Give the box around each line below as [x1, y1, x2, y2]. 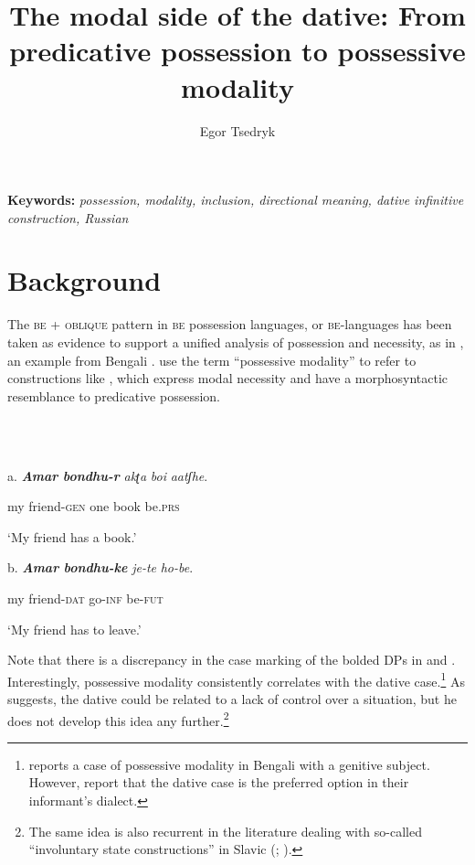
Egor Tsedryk [199, 121, 276, 140]
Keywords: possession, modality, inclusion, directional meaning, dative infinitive [7, 190, 464, 209]
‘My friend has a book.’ [7, 527, 137, 546]
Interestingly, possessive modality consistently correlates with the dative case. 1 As [7, 668, 465, 690]
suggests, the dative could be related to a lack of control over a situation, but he [7, 689, 457, 708]
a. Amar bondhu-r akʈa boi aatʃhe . [7, 465, 208, 485]
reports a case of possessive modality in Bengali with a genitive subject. [28, 754, 430, 774]
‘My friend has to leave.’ [7, 619, 142, 638]
